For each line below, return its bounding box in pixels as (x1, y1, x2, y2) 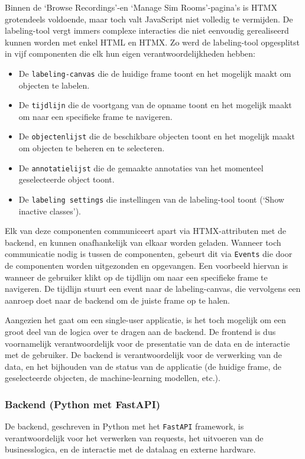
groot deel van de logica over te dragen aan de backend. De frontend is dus (5, 325, 276, 338)
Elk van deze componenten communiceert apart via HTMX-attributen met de (5, 224, 286, 237)
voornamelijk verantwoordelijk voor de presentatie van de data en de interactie (5, 337, 290, 349)
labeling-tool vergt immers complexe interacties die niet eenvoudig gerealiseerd (5, 24, 289, 37)
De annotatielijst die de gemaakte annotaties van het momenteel (18, 161, 264, 174)
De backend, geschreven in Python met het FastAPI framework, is (5, 420, 244, 432)
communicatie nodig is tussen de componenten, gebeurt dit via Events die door (5, 248, 293, 260)
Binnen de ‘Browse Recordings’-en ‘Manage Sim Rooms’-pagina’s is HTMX (5, 1, 277, 13)
